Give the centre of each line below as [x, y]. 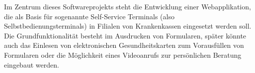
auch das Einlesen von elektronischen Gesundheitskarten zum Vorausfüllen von [124, 45]
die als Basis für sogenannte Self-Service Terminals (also [89, 16]
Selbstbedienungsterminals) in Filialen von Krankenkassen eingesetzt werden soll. [128, 26]
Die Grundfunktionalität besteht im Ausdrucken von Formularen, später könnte [125, 35]
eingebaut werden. [32, 64]
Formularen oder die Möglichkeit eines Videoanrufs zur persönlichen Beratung [123, 55]
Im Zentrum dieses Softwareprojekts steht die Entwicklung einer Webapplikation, [127, 6]
